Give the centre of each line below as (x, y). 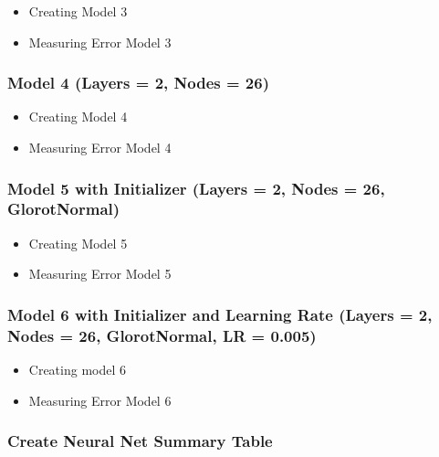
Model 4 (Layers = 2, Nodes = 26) (138, 83)
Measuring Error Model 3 (100, 42)
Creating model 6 (78, 370)
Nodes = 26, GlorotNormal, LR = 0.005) (162, 335)
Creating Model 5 (78, 243)
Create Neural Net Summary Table (140, 441)
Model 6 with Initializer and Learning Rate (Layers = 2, (220, 314)
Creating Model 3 (78, 11)
